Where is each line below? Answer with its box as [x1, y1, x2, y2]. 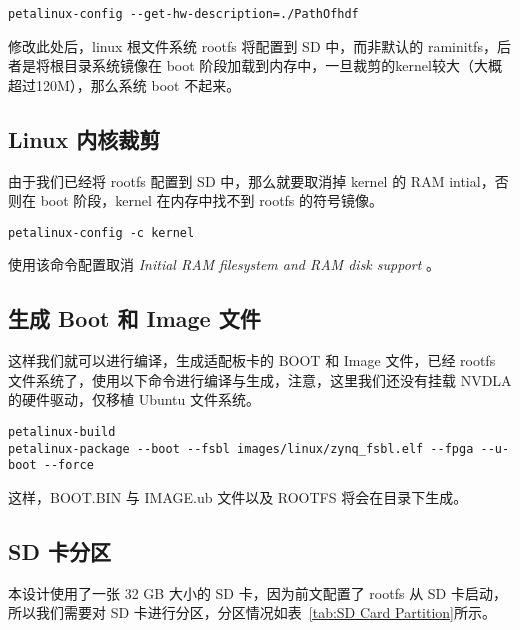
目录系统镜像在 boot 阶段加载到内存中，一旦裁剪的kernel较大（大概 [63, 55, 502, 76]
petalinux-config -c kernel [8, 225, 195, 240]
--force [43, 458, 94, 473]
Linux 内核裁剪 [8, 123, 161, 154]
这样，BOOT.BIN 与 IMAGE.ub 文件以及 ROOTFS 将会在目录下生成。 [8, 487, 468, 508]
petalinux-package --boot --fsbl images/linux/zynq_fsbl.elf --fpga [8, 441, 474, 456]
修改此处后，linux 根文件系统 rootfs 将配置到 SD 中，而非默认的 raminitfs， [8, 35, 497, 56]
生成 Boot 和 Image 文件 [8, 303, 261, 334]
